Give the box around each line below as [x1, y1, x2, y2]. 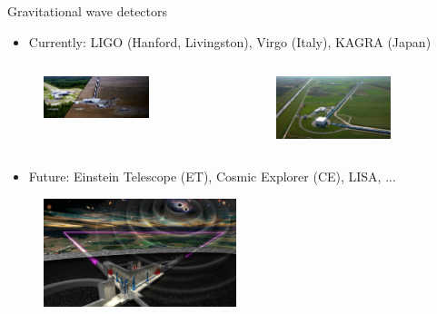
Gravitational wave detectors [7, 2, 168, 20]
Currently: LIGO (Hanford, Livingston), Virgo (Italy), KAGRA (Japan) [28, 32, 432, 51]
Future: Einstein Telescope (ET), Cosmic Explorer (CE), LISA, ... [28, 167, 396, 186]
